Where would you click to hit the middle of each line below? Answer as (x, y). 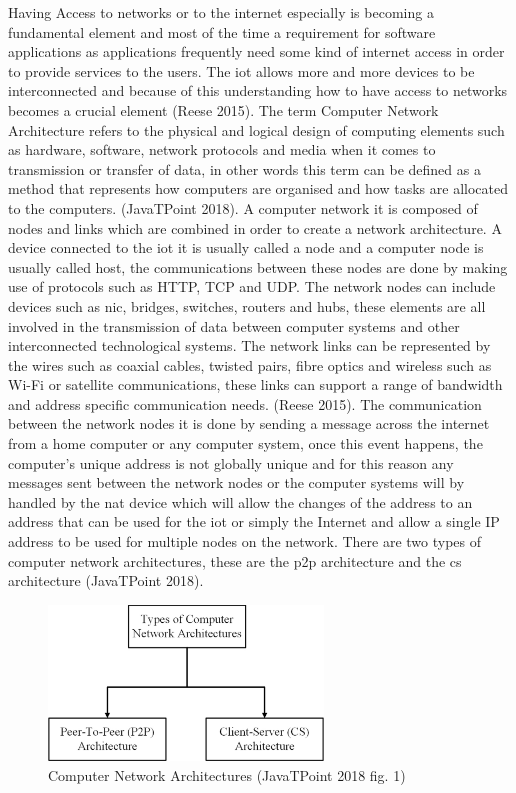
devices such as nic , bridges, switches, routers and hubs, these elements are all (247, 305)
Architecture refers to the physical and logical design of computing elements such (256, 129)
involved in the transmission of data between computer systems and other (234, 325)
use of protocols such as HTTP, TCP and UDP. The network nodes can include (252, 286)
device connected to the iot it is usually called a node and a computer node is (246, 247)
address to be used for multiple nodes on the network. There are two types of (245, 541)
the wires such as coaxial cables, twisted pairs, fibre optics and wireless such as (250, 364)
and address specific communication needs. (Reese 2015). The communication (245, 403)
